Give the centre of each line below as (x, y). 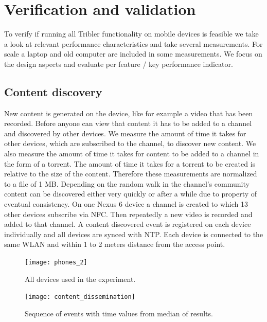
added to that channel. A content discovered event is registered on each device (128, 224)
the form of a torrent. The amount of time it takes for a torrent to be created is (130, 163)
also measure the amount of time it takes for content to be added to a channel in (132, 154)
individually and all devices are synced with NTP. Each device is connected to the (134, 234)
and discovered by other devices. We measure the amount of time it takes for (125, 133)
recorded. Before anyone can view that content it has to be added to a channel (128, 123)
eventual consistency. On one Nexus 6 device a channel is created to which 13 (126, 204)
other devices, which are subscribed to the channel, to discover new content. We (130, 143)
